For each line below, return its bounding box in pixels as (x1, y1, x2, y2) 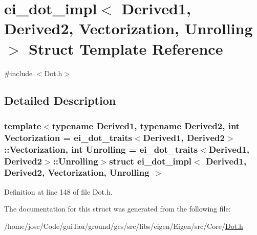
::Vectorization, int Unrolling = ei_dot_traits (4, 143, 198, 155)
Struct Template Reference (29, 38, 223, 59)
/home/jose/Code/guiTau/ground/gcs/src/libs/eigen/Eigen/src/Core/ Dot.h (4, 220, 243, 231)
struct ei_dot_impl (109, 154, 192, 167)
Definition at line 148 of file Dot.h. (4, 186, 113, 197)
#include (4, 67, 33, 78)
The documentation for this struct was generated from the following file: (4, 203, 231, 214)
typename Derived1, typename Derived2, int (52, 119, 240, 132)
